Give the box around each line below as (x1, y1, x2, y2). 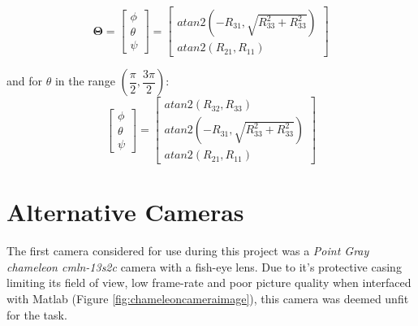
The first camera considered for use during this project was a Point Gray (6, 242, 369, 259)
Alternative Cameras (6, 195, 244, 228)
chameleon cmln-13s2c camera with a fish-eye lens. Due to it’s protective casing (6, 258, 402, 275)
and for (6, 72, 43, 89)
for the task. (6, 306, 67, 323)
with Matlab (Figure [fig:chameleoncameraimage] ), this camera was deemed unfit (6, 290, 409, 307)
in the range (54, 72, 115, 89)
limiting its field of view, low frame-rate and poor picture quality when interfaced (6, 274, 412, 291)
